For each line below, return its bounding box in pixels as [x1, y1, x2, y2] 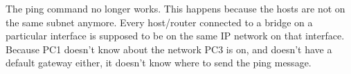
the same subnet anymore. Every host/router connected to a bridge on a [6, 15, 313, 29]
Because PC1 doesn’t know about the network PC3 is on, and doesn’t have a [6, 41, 332, 56]
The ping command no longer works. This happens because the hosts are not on [6, 1, 345, 15]
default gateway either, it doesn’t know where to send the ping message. [6, 55, 312, 70]
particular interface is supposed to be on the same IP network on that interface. [6, 28, 345, 43]
